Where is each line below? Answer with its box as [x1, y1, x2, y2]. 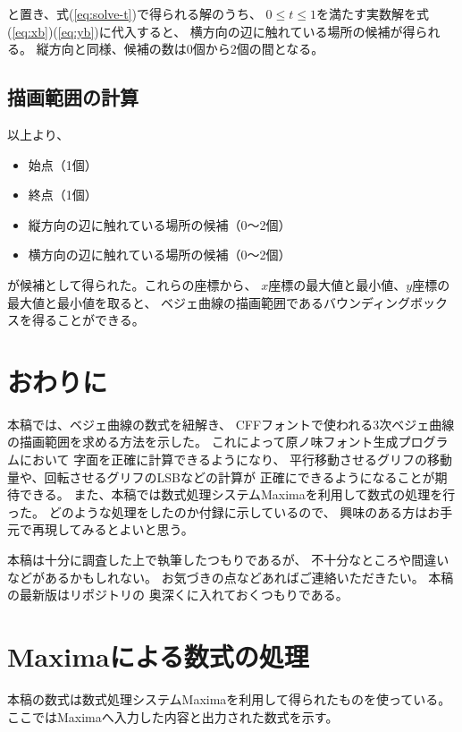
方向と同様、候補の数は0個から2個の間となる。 [48, 39, 324, 58]
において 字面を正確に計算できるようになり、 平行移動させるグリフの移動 [19, 450, 453, 469]
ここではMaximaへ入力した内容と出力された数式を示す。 [7, 707, 339, 726]
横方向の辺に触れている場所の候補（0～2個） [28, 245, 291, 264]
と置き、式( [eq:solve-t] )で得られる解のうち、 [7, 4, 262, 22]
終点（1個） [28, 185, 97, 204]
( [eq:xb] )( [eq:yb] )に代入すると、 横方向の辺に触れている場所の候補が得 [7, 21, 416, 40]
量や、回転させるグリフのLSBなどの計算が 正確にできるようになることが [7, 467, 435, 486]
